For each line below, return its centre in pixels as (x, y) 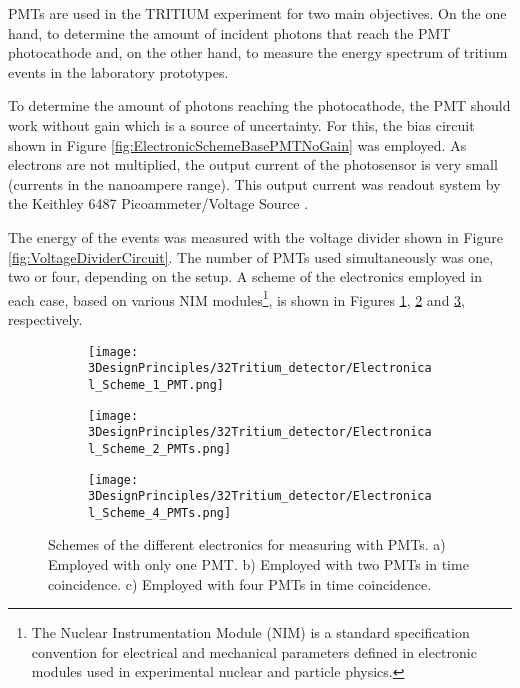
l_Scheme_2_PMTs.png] (160, 448)
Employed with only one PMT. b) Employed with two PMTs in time (258, 564)
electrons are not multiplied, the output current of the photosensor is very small (253, 164)
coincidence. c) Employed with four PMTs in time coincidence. (240, 583)
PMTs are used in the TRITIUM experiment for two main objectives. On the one (257, 13)
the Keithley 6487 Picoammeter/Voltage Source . (158, 203)
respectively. (45, 318)
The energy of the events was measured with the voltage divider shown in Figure (255, 236)
